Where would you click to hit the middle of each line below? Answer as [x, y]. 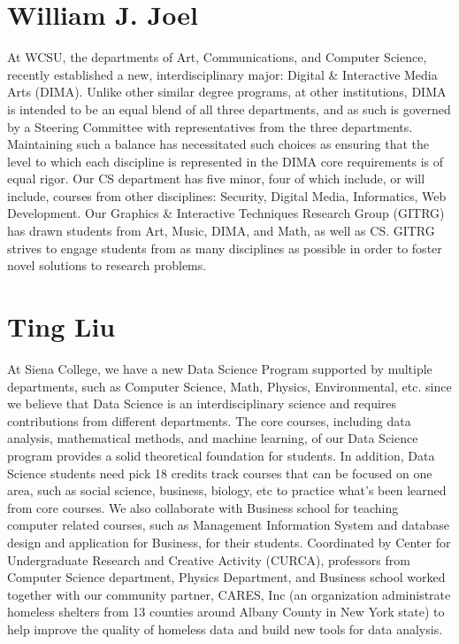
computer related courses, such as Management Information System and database [228, 525]
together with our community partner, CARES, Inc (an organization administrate [229, 594]
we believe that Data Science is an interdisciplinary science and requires [202, 403]
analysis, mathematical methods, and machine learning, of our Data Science [213, 438]
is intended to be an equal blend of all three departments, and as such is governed [229, 109]
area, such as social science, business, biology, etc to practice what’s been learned [227, 490]
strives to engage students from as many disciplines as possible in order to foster [225, 248]
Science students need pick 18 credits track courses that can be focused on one [220, 473]
